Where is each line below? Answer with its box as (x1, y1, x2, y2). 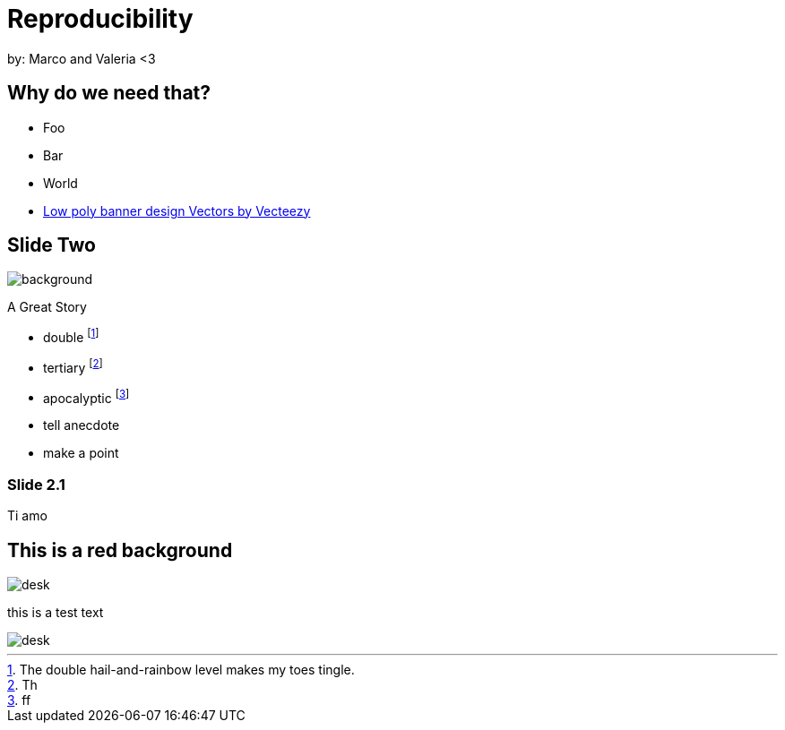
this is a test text (7, 605, 104, 620)
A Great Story (7, 299, 87, 315)
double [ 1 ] (43, 327, 99, 346)
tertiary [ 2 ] (43, 357, 103, 375)
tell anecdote (43, 417, 120, 434)
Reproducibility (7, 4, 194, 34)
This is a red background (7, 538, 233, 562)
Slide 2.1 (7, 475, 65, 494)
